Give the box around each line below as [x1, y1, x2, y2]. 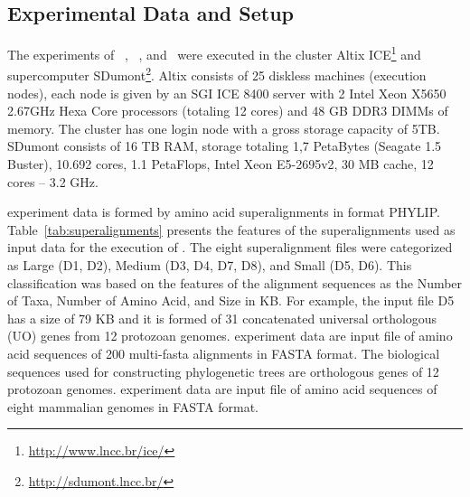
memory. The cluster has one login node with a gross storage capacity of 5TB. [7, 118, 440, 137]
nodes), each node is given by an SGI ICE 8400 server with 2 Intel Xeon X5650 [7, 83, 446, 102]
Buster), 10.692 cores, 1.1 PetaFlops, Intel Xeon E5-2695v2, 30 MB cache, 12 [7, 155, 434, 173]
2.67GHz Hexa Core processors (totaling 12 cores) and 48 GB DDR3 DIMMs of [7, 101, 448, 120]
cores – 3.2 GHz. [7, 172, 99, 191]
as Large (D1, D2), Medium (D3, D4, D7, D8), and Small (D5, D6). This [7, 256, 412, 275]
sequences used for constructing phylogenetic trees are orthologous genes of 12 [7, 361, 439, 380]
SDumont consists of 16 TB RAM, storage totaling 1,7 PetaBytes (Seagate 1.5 [7, 136, 442, 155]
